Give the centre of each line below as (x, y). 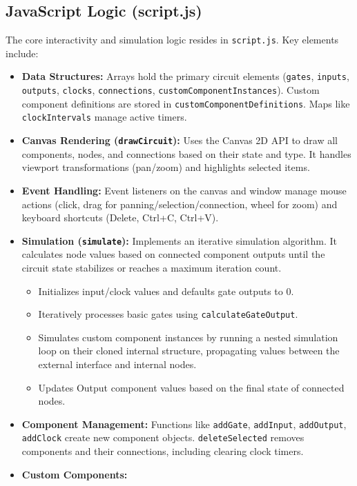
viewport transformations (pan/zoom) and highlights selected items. (166, 167)
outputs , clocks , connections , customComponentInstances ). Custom (171, 90)
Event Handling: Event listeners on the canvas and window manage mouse (184, 190)
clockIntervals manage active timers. (104, 117)
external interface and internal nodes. (117, 364)
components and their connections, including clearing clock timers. (163, 451)
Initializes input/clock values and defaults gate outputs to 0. (166, 291)
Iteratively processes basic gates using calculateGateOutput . (168, 314)
